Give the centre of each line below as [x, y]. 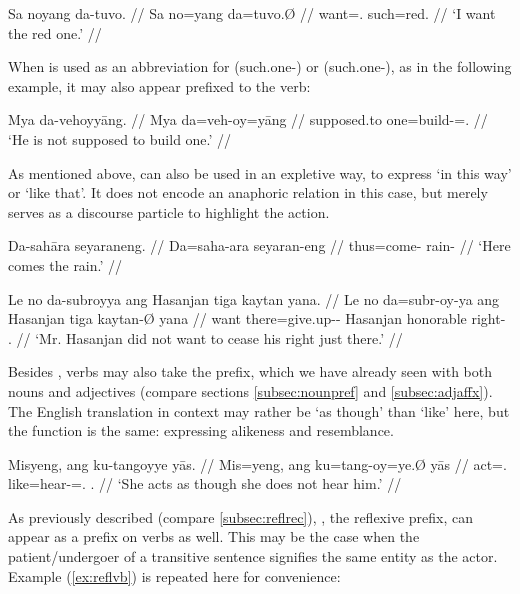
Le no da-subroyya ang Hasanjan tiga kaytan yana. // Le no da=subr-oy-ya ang [254, 298]
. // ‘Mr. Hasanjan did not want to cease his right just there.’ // [205, 337]
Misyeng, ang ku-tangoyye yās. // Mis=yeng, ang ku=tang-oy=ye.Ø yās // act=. [257, 463]
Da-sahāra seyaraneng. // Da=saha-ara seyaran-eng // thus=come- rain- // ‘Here [259, 245]
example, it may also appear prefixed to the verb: [159, 85]
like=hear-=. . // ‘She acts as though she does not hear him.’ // [205, 483]
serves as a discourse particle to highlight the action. [169, 211]
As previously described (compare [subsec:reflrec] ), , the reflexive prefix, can [240, 516]
